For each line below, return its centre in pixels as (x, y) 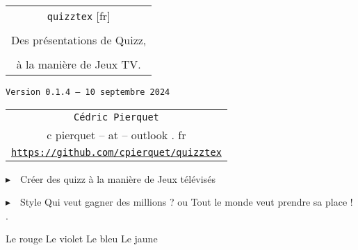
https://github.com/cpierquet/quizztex (116, 152)
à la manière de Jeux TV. (79, 64)
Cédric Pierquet (116, 117)
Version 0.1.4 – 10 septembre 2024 (88, 92)
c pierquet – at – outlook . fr (116, 134)
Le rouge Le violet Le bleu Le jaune (82, 239)
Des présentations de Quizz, (79, 40)
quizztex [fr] (79, 16)
